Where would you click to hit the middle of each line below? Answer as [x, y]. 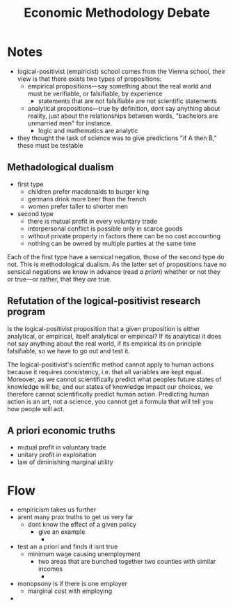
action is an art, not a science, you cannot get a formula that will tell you [110, 401]
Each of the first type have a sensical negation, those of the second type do [116, 256]
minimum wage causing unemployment [84, 554]
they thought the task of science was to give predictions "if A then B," [117, 138]
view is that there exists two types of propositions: [89, 79]
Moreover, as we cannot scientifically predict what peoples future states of [114, 379]
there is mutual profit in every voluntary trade [93, 221]
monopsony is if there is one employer [72, 584]
